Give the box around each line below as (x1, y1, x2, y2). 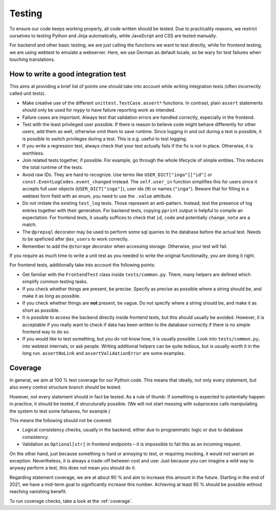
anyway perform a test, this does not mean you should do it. (9, 465, 136, 471)
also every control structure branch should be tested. (9, 384, 122, 390)
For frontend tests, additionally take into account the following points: (9, 262, 155, 268)
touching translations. (9, 56, 56, 62)
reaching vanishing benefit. (9, 488, 67, 495)
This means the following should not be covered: (9, 417, 112, 423)
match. (22, 222, 37, 228)
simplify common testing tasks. (22, 279, 88, 285)
